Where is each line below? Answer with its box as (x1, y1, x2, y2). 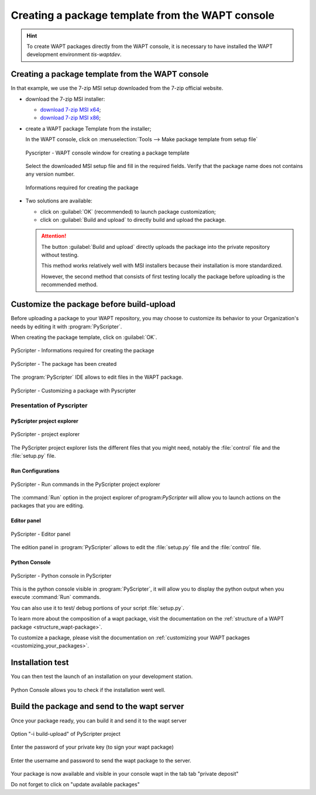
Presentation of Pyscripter (11, 402, 88, 410)
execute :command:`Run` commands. (11, 594, 101, 601)
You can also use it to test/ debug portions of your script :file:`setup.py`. (11, 604, 184, 611)
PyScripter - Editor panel (11, 530, 71, 537)
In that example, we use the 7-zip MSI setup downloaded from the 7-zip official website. (11, 85, 224, 92)
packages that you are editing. (11, 502, 84, 509)
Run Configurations (11, 467, 60, 474)
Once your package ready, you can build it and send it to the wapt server (11, 717, 187, 724)
